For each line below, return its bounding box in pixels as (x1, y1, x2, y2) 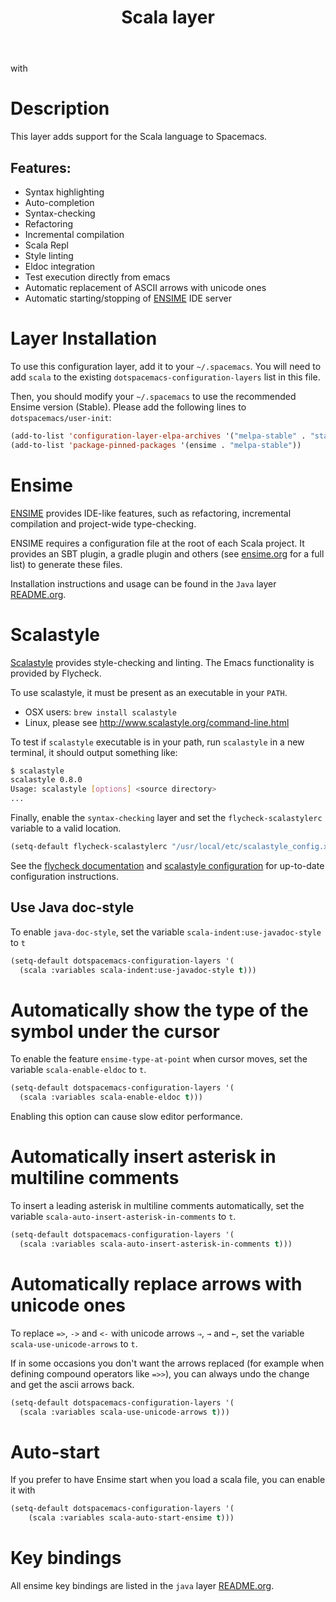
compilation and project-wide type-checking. (10, 517, 197, 530)
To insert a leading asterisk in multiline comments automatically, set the (10, 1200, 305, 1212)
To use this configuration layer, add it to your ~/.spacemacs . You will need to (10, 360, 322, 372)
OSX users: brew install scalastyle (24, 706, 177, 718)
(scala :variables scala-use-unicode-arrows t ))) (19, 1407, 230, 1417)
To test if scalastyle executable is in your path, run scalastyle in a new (10, 736, 305, 748)
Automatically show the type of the (10, 999, 309, 1021)
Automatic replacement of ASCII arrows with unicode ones (24, 281, 267, 293)
